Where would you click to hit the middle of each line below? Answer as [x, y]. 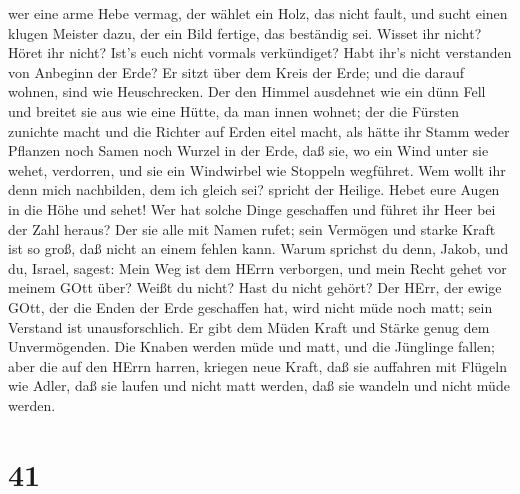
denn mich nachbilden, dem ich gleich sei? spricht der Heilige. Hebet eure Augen [254, 189]
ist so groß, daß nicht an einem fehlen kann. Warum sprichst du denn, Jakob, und [258, 248]
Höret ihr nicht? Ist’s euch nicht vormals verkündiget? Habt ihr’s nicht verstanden [260, 52]
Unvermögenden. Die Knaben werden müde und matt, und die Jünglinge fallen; [252, 346]
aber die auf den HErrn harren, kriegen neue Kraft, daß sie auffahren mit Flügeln [257, 365]
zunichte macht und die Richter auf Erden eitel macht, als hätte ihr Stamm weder [259, 130]
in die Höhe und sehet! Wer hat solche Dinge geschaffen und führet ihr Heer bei [252, 208]
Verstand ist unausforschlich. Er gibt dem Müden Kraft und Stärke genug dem [249, 326]
